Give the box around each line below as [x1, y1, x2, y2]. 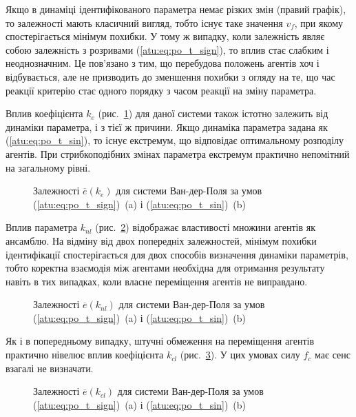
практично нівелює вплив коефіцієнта [6, 347, 164, 362]
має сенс [314, 347, 350, 362]
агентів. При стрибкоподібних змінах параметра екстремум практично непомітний [6, 146, 350, 161]
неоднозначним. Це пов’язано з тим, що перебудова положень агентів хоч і [6, 56, 320, 70]
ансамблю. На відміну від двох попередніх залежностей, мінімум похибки [6, 233, 317, 247]
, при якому [294, 15, 344, 30]
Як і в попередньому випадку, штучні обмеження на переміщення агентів [6, 334, 315, 348]
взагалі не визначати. [6, 360, 94, 375]
